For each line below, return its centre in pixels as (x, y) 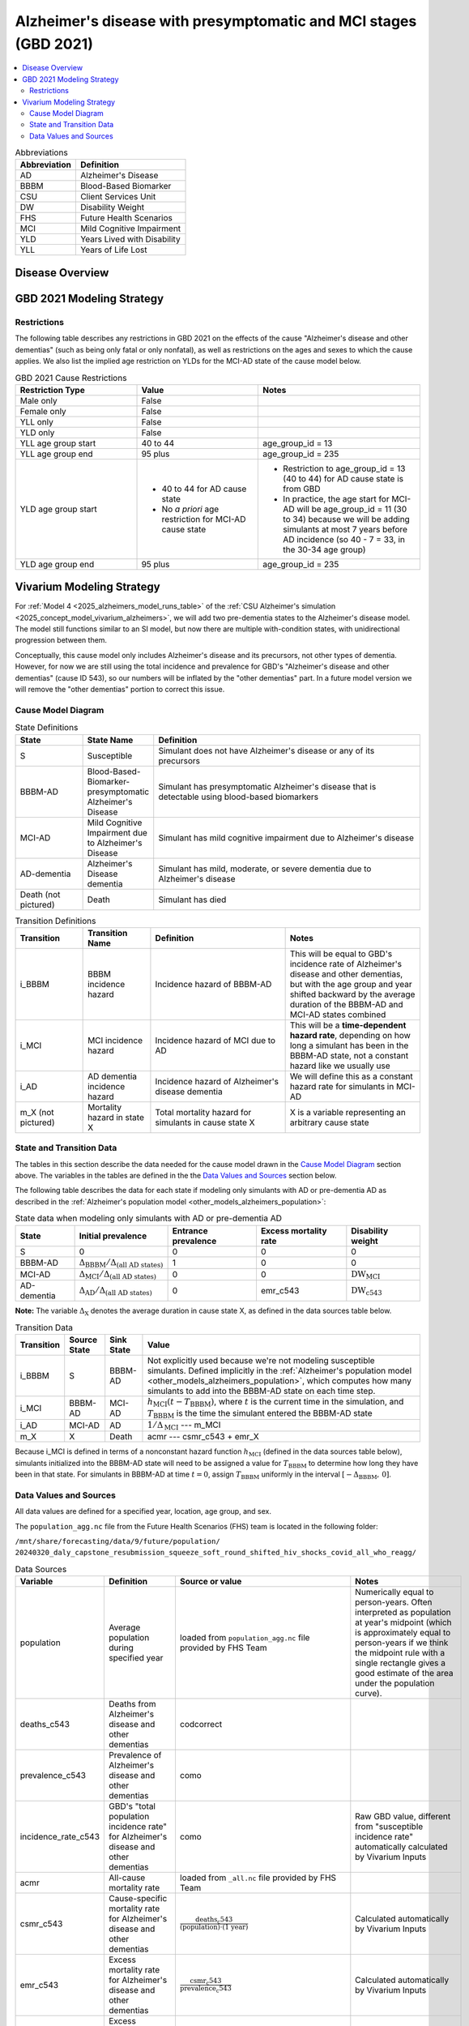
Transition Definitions (55, 921)
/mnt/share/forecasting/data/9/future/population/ (117, 1541)
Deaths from (132, 1704)
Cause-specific (138, 1899)
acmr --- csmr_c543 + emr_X (203, 1437)
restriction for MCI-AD (204, 519)
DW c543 (367, 1291)
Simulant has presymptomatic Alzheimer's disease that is (267, 786)
